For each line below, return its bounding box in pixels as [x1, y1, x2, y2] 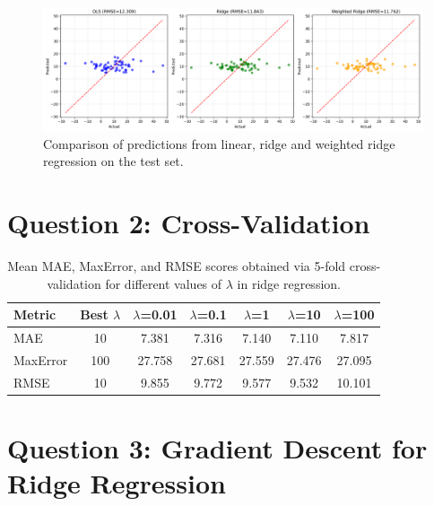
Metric [13, 305, 56, 324]
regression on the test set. [43, 152, 184, 170]
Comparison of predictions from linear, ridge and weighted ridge [43, 134, 395, 153]
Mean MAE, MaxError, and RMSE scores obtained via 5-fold [7, 257, 346, 275]
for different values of [105, 274, 222, 292]
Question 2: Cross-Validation [7, 205, 370, 241]
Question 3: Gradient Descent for [7, 430, 428, 467]
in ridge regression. [237, 274, 341, 292]
